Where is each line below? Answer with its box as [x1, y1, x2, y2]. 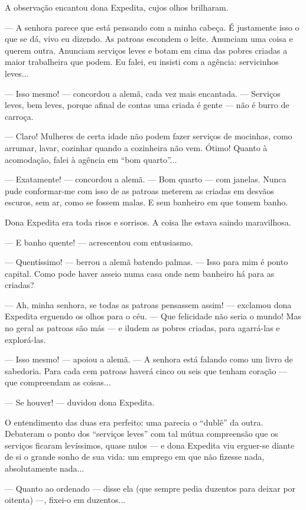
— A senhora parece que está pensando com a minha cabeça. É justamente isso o [5, 21, 300, 33]
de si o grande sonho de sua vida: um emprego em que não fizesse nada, [5, 450, 265, 463]
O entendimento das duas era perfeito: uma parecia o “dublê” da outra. [5, 416, 263, 428]
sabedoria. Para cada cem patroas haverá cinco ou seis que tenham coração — [5, 364, 288, 377]
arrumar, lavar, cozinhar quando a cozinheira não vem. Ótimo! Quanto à [5, 141, 268, 153]
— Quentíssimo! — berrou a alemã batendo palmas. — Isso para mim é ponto [5, 256, 288, 268]
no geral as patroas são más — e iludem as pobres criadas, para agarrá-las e [5, 322, 280, 334]
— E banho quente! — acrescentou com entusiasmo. [5, 236, 193, 248]
